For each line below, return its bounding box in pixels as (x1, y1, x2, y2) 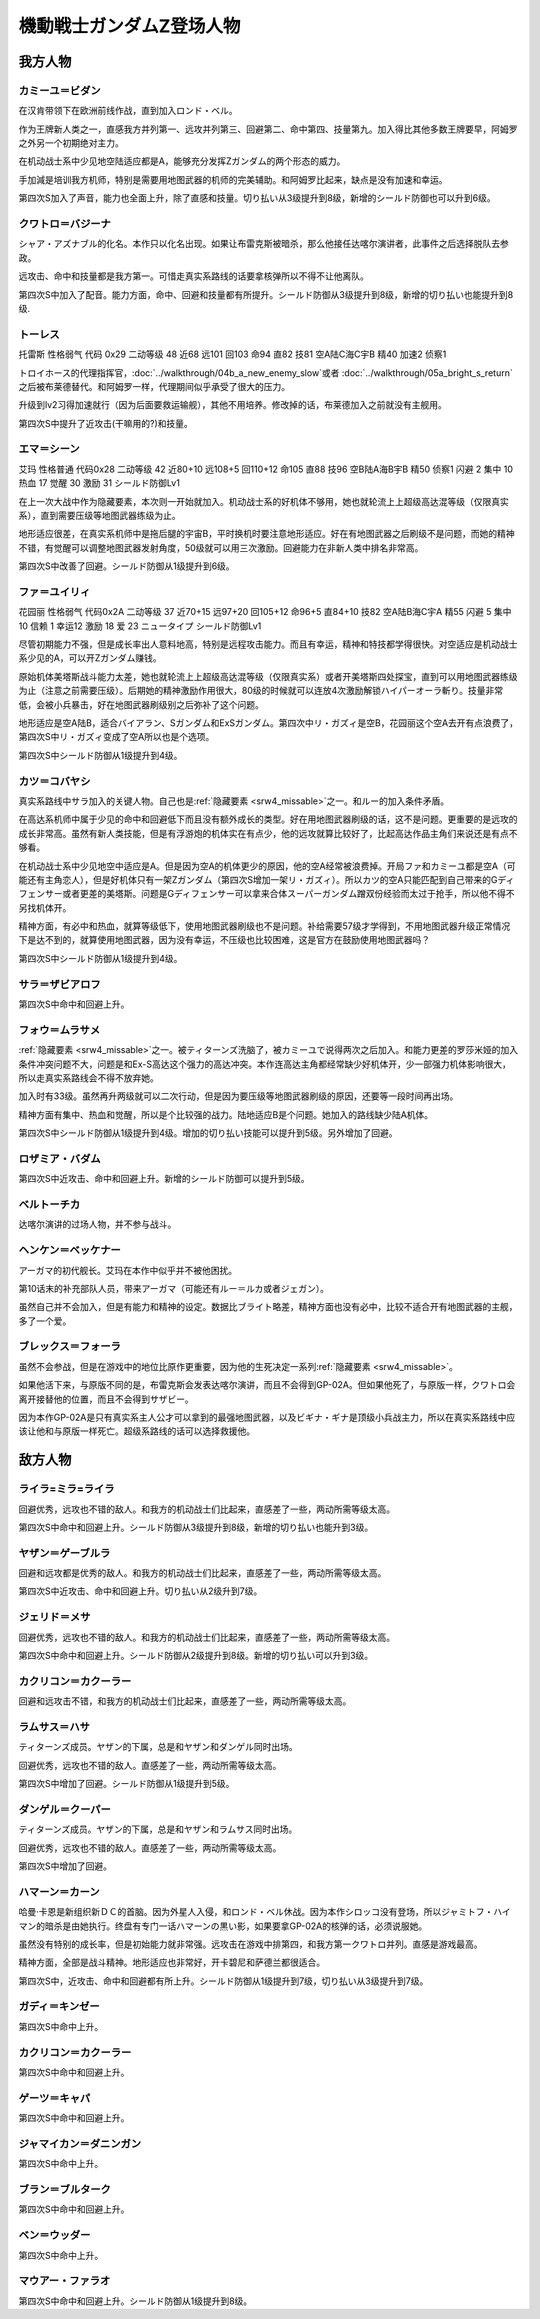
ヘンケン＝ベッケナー (18, 1243, 122, 1257)
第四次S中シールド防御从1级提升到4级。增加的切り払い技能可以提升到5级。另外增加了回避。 (18, 1127, 399, 1139)
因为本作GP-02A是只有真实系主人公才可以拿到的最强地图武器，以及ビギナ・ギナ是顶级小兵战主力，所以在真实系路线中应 (18, 1411, 516, 1423)
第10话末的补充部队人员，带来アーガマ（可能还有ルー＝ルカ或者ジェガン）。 (18, 1282, 330, 1294)
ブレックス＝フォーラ (18, 1340, 122, 1354)
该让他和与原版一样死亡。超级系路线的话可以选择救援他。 (18, 1425, 255, 1437)
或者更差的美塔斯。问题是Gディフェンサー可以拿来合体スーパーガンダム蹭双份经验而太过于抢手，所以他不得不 (61, 888, 515, 900)
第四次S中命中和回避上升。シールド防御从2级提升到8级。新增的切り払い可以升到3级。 (18, 1650, 374, 1661)
